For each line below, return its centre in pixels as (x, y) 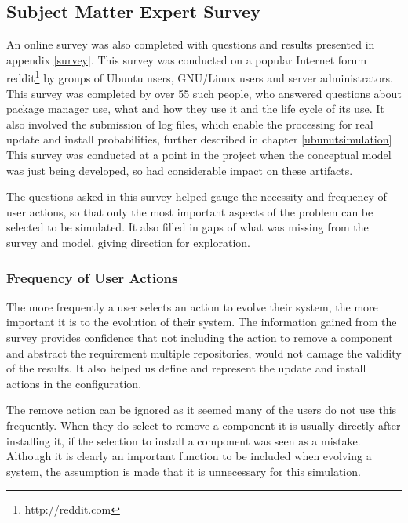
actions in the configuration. (74, 383)
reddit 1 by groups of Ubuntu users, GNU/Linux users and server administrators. (200, 77)
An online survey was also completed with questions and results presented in (191, 44)
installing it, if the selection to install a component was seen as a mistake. (184, 440)
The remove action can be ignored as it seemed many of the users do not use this (202, 410)
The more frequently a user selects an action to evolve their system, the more (192, 306)
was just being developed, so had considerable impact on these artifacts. (180, 170)
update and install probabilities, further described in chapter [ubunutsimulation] (199, 139)
